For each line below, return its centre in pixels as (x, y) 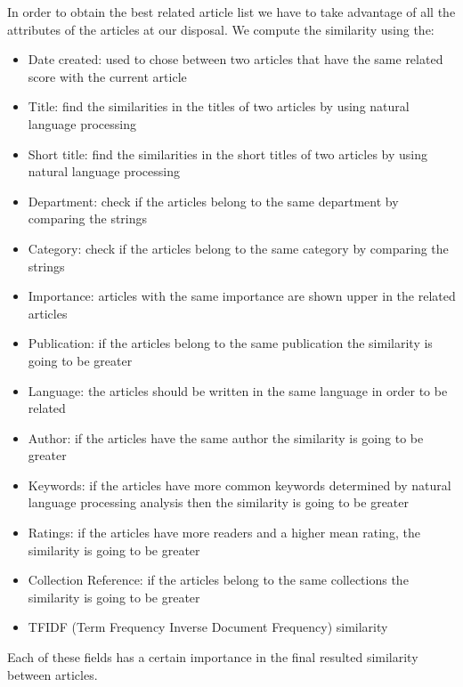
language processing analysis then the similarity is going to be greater (219, 502)
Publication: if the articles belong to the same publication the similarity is (230, 343)
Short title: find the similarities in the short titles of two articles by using (228, 154)
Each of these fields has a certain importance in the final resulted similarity (213, 657)
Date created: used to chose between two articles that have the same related (236, 59)
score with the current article (107, 76)
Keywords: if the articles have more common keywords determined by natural (240, 485)
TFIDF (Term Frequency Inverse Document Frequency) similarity (208, 627)
